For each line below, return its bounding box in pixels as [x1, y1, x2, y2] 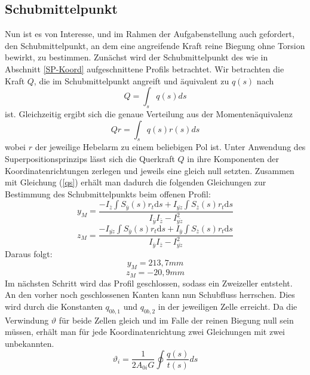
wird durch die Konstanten [5, 300, 103, 312]
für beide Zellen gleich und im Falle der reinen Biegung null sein [59, 313, 294, 326]
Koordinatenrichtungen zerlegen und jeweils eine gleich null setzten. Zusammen [5, 164, 294, 176]
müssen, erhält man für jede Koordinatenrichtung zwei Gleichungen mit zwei [5, 325, 286, 338]
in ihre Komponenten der [187, 152, 280, 164]
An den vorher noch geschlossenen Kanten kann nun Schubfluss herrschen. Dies [5, 288, 295, 301]
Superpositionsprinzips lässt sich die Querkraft [5, 152, 175, 164]
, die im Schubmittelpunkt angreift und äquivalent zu [33, 74, 229, 87]
